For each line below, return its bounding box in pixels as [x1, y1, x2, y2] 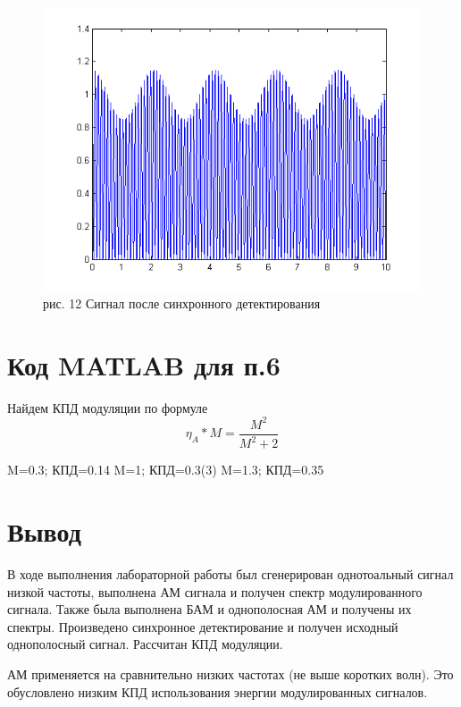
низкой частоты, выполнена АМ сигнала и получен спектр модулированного [7, 582, 423, 601]
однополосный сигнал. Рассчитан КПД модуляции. [7, 635, 283, 653]
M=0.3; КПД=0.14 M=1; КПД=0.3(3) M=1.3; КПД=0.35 [7, 460, 324, 479]
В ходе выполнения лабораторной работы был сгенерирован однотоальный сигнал [7, 564, 454, 583]
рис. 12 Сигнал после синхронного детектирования [43, 294, 321, 313]
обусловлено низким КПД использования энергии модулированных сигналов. [7, 682, 428, 701]
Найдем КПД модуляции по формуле [7, 398, 208, 417]
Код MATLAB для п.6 [7, 346, 281, 383]
